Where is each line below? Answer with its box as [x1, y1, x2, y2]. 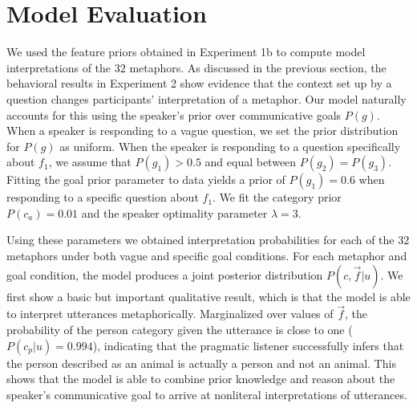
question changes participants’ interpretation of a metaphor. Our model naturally [6, 90, 407, 107]
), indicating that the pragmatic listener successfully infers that [92, 337, 404, 353]
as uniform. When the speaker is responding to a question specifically [59, 137, 401, 154]
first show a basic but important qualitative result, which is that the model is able [6, 288, 411, 304]
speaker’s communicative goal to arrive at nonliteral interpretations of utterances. [6, 386, 407, 402]
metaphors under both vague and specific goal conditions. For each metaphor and [6, 247, 407, 264]
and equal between [204, 153, 297, 170]
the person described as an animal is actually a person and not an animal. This [6, 354, 396, 371]
